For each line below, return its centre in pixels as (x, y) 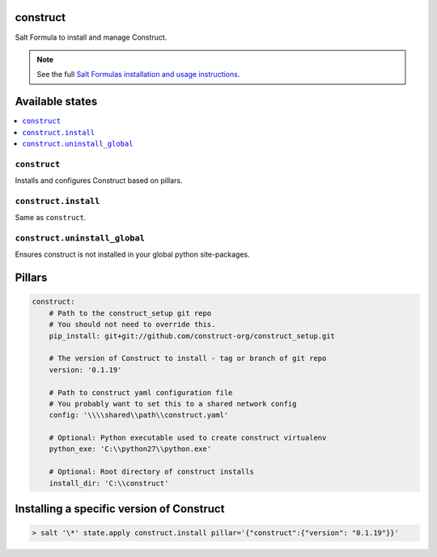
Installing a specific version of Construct (120, 509)
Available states (56, 102)
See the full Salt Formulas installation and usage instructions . (138, 74)
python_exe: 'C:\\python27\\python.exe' (130, 449)
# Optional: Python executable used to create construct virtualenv (188, 438)
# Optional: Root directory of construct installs (151, 472)
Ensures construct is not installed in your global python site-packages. (132, 254)
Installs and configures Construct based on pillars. (99, 181)
